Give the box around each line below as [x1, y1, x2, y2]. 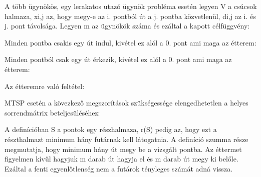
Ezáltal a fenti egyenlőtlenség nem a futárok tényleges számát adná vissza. [5, 163, 233, 173]
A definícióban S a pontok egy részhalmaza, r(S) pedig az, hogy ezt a [5, 124, 217, 134]
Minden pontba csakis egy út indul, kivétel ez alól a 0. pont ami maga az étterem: [5, 37, 256, 47]
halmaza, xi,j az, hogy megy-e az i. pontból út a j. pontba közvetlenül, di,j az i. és [5, 10, 256, 21]
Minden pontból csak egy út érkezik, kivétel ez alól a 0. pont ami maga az [5, 54, 232, 64]
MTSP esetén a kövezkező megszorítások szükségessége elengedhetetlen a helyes [5, 97, 248, 108]
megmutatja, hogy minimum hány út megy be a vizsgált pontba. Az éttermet [5, 143, 242, 154]
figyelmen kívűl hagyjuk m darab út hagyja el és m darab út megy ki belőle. [5, 153, 238, 164]
